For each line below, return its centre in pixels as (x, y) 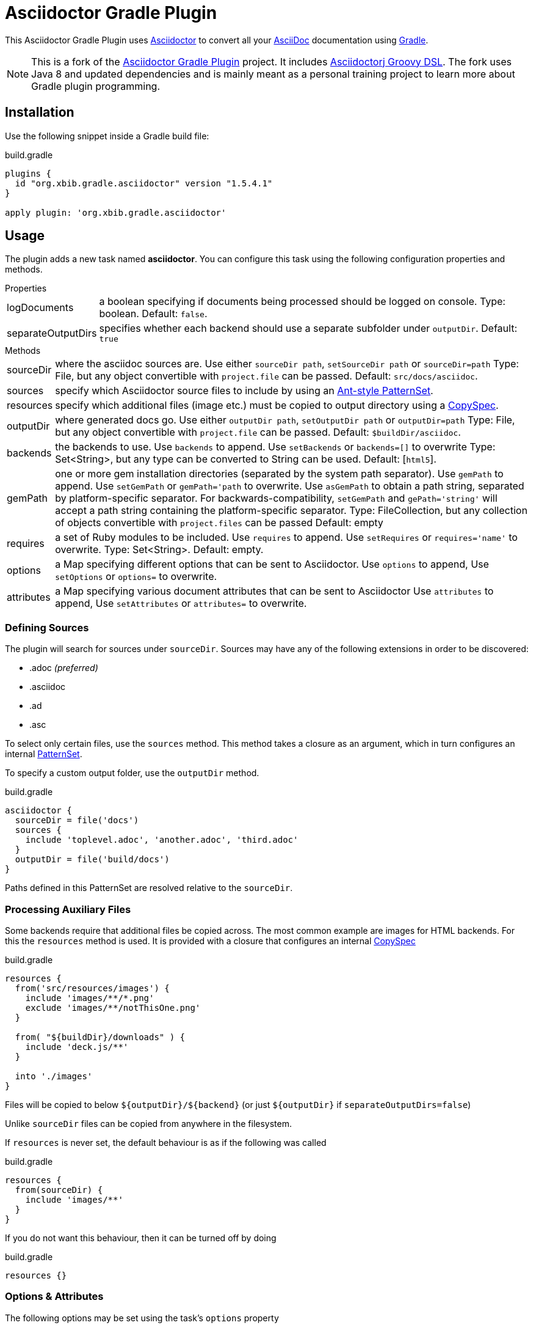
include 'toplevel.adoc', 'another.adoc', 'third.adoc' (162, 840)
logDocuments (40, 308)
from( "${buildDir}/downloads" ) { (100, 1037)
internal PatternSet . (44, 754)
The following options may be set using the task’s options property (142, 1318)
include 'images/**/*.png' (90, 998)
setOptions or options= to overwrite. (136, 577)
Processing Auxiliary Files (68, 909)
